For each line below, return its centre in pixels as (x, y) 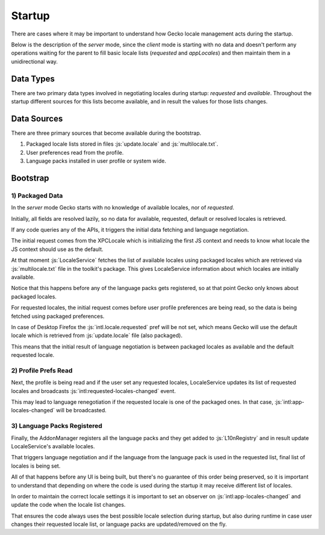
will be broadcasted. (81, 410)
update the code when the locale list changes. (68, 505)
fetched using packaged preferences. (58, 316)
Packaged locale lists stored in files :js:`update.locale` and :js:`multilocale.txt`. (122, 144)
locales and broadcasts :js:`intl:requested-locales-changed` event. (94, 391)
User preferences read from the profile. (75, 152)
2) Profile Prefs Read (42, 370)
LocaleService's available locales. (53, 446)
